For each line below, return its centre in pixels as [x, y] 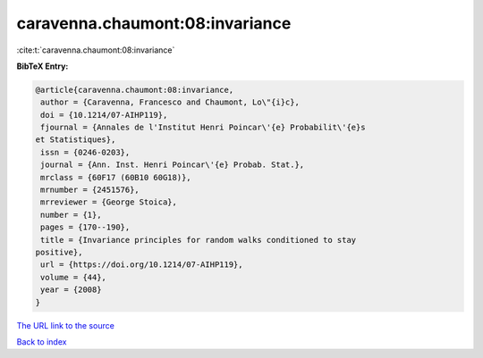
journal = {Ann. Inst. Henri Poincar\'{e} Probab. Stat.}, [173, 165]
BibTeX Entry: [42, 66]
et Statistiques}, [76, 140]
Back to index [42, 341]
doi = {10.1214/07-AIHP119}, [104, 115]
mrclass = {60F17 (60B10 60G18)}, [116, 177]
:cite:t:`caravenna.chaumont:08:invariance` [96, 50]
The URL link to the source [66, 325]
